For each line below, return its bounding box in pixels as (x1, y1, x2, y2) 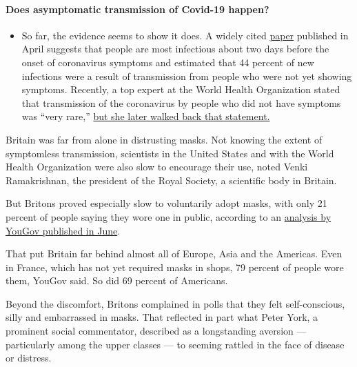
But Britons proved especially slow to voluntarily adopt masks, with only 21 (6, 196, 327, 210)
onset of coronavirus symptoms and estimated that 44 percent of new (21, 54, 314, 69)
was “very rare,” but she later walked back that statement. (21, 109, 270, 123)
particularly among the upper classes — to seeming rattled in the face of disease (6, 337, 345, 351)
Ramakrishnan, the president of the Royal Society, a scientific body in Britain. (6, 172, 337, 187)
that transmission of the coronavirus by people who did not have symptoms (21, 95, 341, 110)
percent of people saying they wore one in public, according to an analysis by (6, 209, 331, 224)
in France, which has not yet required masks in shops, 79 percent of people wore (6, 259, 344, 274)
